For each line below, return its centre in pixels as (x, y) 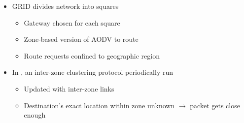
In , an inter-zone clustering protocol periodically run (92, 72)
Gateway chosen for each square (72, 22)
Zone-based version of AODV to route (81, 39)
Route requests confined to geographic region (92, 55)
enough (35, 115)
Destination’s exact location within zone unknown (99, 105)
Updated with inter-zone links (69, 88)
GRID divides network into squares (65, 6)
